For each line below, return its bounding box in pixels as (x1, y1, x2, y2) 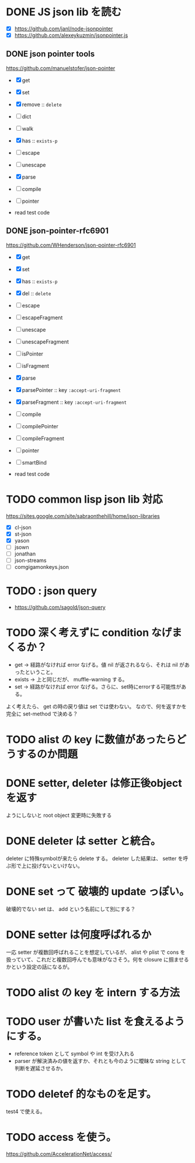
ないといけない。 (41, 862, 83, 869)
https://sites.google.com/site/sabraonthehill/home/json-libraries (6, 512, 161, 519)
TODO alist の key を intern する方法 (6, 986, 180, 1000)
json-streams (14, 557, 47, 564)
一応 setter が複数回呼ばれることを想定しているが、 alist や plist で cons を (6, 949, 186, 956)
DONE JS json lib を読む (6, 5, 122, 19)
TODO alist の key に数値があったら (6, 733, 176, 746)
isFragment (22, 362, 50, 369)
